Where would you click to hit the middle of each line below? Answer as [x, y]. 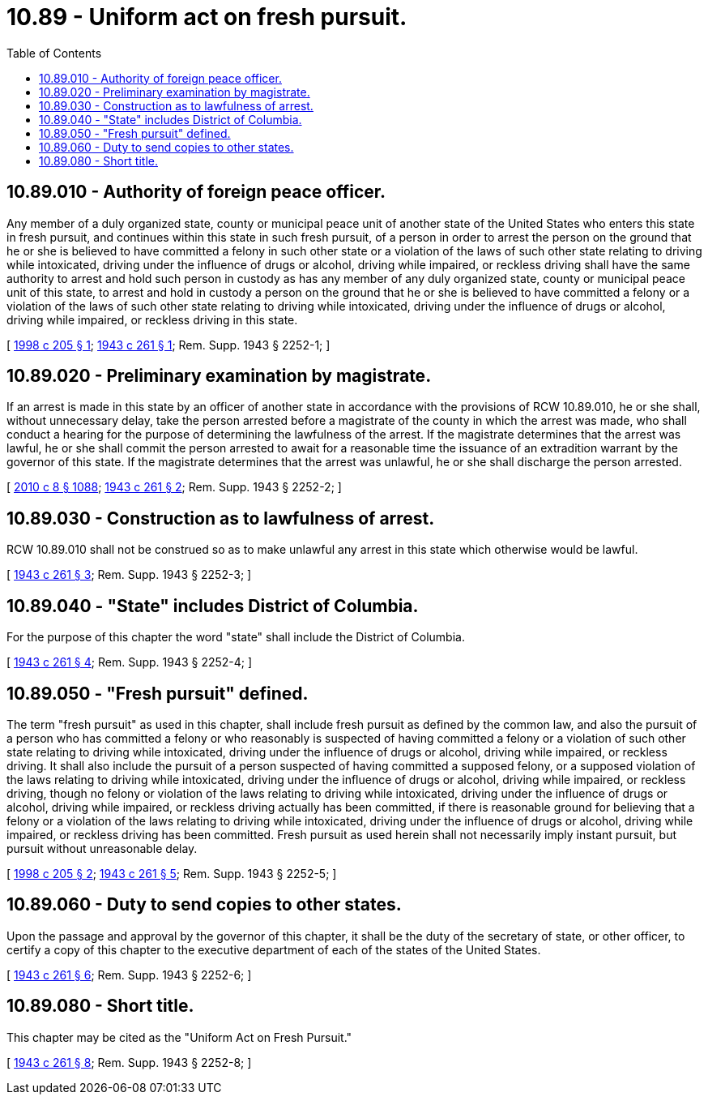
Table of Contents [54, 53]
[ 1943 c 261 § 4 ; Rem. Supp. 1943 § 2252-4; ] [130, 662]
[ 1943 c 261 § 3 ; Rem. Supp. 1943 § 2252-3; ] [129, 575]
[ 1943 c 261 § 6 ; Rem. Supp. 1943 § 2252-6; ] [129, 975]
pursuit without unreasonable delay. [102, 848]
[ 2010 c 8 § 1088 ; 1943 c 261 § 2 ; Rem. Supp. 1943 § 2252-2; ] [174, 487]
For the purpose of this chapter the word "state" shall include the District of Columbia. [236, 637]
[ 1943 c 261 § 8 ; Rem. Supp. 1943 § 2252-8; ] [129, 1062]
